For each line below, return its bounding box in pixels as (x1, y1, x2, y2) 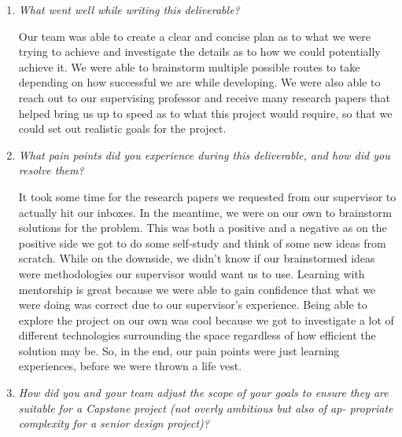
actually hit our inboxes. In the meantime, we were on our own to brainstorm (18, 204, 392, 220)
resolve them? (18, 162, 84, 178)
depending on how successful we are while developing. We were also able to (18, 74, 381, 90)
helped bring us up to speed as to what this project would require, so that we (18, 105, 393, 121)
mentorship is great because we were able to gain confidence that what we (18, 281, 376, 297)
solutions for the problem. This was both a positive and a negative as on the (18, 219, 387, 236)
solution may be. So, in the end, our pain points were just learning (18, 342, 340, 358)
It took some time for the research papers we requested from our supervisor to (18, 188, 396, 204)
